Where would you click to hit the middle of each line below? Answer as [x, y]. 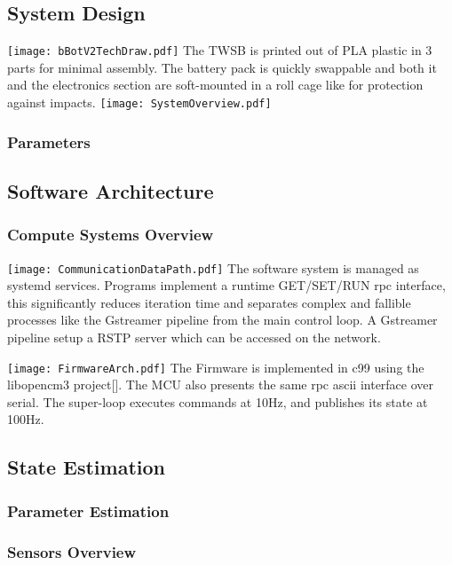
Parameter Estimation [88, 510]
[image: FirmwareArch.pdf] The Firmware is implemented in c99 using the [216, 367]
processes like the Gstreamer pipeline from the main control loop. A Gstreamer [222, 320]
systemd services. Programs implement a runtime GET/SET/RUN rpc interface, [226, 285]
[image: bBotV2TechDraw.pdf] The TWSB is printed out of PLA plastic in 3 [220, 50]
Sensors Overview [72, 551]
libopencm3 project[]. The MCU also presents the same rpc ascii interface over [221, 385]
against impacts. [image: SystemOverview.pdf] [139, 102]
